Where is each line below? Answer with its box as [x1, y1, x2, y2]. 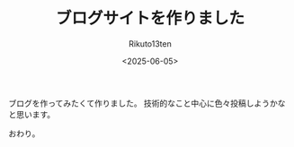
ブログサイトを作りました [55, 8, 245, 29]
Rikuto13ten [129, 38, 172, 49]
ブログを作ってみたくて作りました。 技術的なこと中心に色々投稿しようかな [8, 98, 286, 108]
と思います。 [8, 108, 56, 119]
